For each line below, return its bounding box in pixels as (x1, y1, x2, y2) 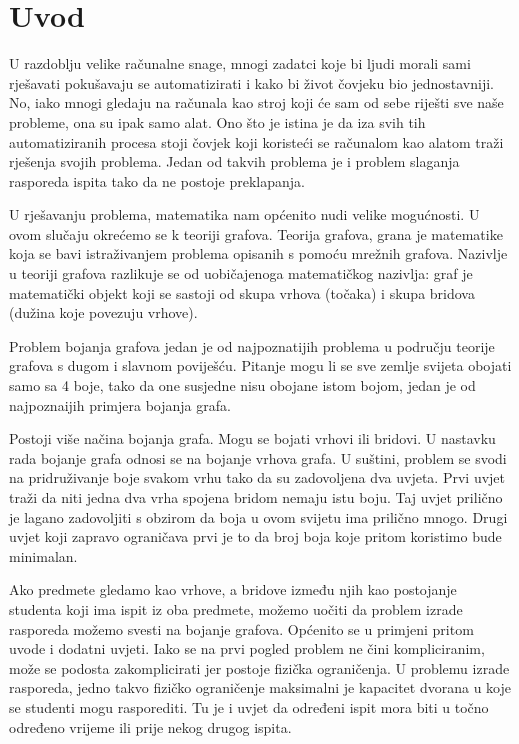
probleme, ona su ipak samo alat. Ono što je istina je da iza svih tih (9, 111, 426, 132)
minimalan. (9, 545, 78, 566)
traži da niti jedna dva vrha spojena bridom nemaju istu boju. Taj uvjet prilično (9, 487, 503, 507)
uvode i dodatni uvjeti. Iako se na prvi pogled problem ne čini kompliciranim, (9, 638, 485, 659)
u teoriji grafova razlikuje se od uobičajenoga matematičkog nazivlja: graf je (9, 263, 473, 284)
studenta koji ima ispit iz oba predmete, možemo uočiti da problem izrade (9, 598, 463, 619)
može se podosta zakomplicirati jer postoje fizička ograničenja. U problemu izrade (9, 657, 510, 678)
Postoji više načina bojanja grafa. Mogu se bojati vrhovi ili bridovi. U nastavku (9, 428, 496, 449)
